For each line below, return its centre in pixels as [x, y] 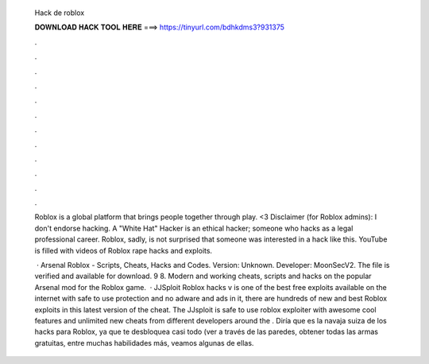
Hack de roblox [60, 13]
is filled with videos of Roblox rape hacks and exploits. [124, 250]
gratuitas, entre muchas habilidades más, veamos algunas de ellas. [144, 343]
